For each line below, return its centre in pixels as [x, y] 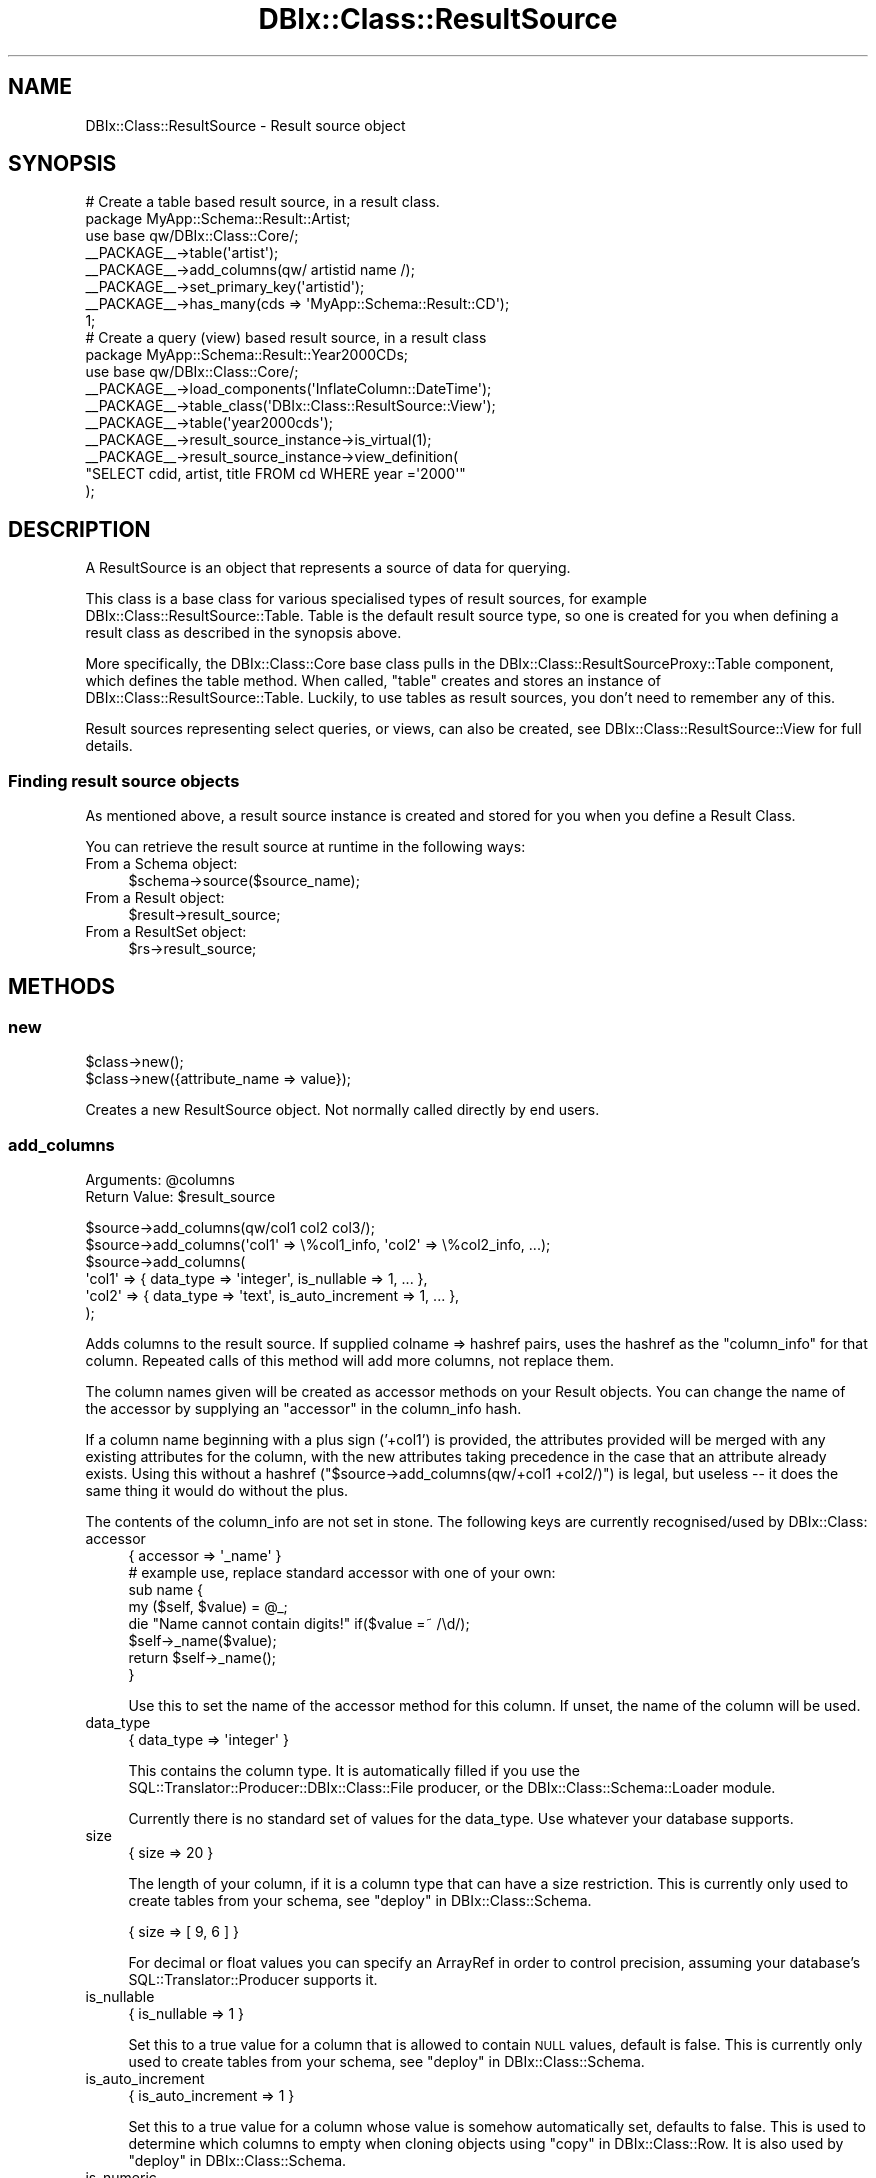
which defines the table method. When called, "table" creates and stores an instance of [373, 681]
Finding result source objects [124, 780]
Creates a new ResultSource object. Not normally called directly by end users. [342, 1110]
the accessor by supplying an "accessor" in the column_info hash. [303, 1408]
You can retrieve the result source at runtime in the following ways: [305, 847]
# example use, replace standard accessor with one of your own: [342, 1572]
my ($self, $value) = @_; [208, 1606]
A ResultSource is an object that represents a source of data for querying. [328, 568]
